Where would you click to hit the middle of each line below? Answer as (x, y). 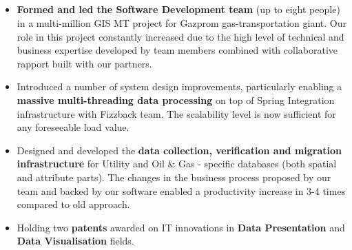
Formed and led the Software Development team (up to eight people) (178, 9)
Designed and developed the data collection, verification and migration (179, 150)
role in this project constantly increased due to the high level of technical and (180, 36)
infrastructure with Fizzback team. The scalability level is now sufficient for (176, 113)
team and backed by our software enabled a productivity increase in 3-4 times (181, 190)
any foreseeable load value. (73, 127)
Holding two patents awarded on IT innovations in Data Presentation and (181, 227)
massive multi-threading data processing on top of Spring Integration (176, 100)
